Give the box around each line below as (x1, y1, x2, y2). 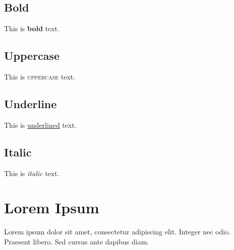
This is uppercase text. (4, 71, 76, 81)
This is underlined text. (4, 119, 77, 130)
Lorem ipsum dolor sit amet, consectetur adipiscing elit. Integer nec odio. (4, 226, 231, 237)
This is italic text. (4, 168, 60, 178)
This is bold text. (4, 23, 60, 34)
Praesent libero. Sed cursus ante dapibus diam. (4, 236, 149, 246)
